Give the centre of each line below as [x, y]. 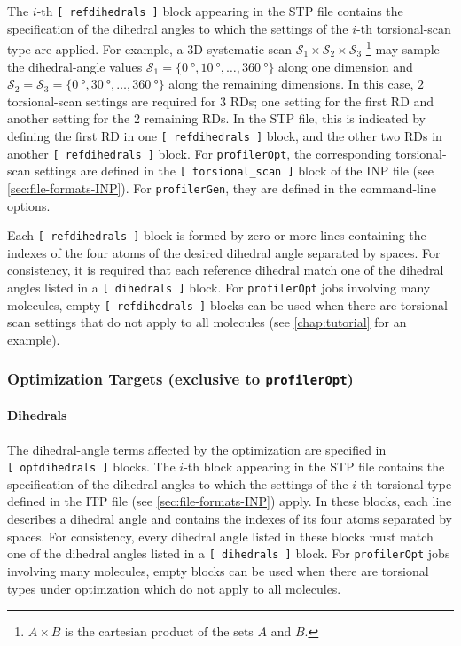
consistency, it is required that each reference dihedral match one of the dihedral [226, 270]
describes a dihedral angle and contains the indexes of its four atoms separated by [230, 519]
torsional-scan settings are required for [112, 101]
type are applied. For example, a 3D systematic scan [150, 48]
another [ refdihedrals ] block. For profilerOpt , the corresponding [199, 153]
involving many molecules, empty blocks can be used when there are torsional [218, 570]
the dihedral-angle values [75, 66]
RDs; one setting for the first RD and [332, 101]
